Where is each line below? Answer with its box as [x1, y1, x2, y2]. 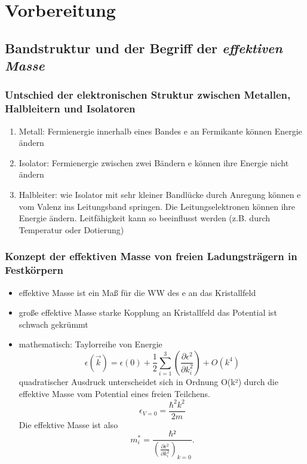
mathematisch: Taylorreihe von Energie [19, 338, 162, 350]
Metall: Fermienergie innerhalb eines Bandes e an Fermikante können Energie [19, 124, 302, 137]
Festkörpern [5, 262, 64, 277]
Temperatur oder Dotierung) [19, 223, 124, 236]
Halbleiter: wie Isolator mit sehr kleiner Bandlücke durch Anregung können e [19, 188, 301, 201]
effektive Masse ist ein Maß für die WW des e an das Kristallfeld [19, 286, 256, 298]
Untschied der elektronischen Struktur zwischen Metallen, [5, 87, 291, 102]
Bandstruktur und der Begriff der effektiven [5, 38, 283, 57]
